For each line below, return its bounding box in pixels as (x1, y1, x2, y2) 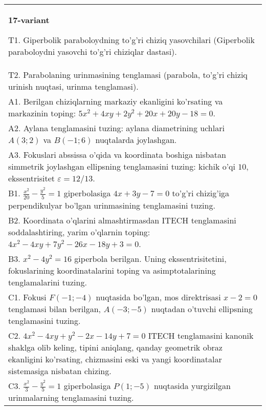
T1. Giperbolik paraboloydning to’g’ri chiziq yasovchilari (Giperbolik (8, 34, 255, 46)
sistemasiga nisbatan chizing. (8, 364, 112, 377)
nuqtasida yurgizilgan (153, 379, 231, 392)
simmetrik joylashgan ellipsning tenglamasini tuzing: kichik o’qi (8, 160, 236, 172)
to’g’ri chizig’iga (172, 187, 230, 199)
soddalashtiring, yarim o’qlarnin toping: (8, 225, 150, 238)
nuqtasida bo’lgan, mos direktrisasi (96, 291, 221, 303)
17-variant (8, 14, 50, 26)
